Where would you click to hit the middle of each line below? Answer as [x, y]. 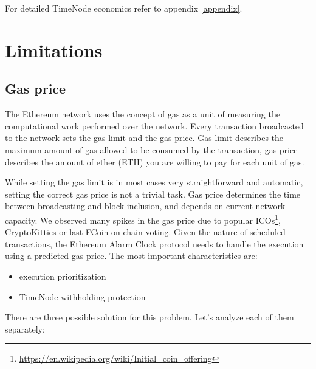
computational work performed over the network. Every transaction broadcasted [154, 126]
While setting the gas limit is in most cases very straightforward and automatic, [154, 182]
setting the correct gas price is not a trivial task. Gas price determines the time [153, 194]
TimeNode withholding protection [82, 296]
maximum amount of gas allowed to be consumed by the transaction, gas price [151, 149]
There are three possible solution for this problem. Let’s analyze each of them [149, 317]
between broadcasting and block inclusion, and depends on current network [145, 206]
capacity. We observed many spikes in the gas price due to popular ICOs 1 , [143, 219]
